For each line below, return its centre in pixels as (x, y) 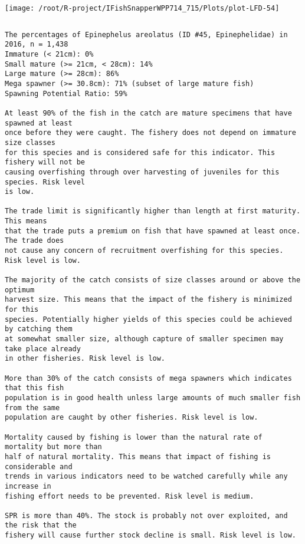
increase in (28, 486)
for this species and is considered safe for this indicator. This (140, 152)
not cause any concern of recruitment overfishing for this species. (144, 251)
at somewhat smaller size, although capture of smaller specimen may (144, 339)
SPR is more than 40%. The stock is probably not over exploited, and (146, 515)
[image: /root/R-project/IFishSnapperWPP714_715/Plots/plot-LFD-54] (142, 8)
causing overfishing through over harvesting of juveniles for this (142, 172)
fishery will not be (45, 162)
